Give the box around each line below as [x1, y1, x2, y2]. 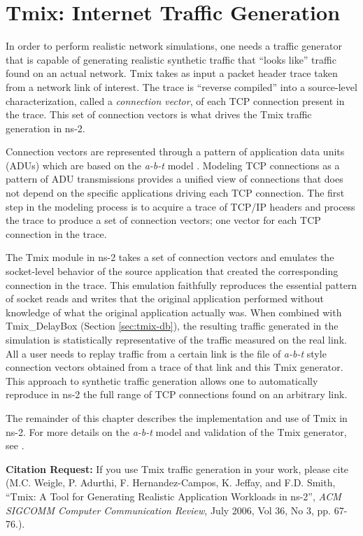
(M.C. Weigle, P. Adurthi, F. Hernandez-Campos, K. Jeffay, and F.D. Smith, [6, 475, 336, 490]
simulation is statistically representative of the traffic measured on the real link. [6, 332, 347, 346]
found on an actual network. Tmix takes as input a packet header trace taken [6, 66, 338, 80]
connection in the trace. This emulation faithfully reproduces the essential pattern [6, 277, 357, 292]
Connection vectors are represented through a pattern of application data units [6, 144, 345, 159]
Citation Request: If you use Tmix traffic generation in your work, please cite [6, 461, 349, 476]
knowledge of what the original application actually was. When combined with [6, 304, 342, 319]
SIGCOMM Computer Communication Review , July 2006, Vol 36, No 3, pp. [6, 502, 331, 517]
